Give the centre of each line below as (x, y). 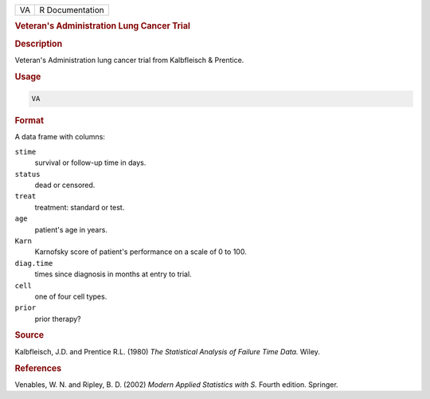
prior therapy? (58, 319)
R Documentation (72, 10)
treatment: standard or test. (80, 207)
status (27, 174)
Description (39, 44)
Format (29, 121)
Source (29, 335)
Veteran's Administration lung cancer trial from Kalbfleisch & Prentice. (129, 60)
